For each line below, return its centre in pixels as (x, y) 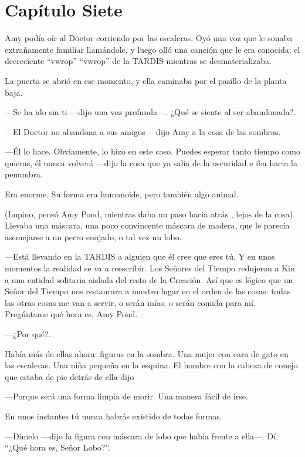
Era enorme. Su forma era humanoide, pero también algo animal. (122, 194)
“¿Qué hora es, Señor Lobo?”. (58, 447)
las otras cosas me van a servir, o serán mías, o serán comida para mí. (130, 302)
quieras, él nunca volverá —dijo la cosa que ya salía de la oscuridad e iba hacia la (151, 162)
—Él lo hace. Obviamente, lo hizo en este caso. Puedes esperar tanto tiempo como (152, 151)
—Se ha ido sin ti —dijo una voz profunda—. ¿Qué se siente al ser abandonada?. (150, 112)
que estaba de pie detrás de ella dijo (70, 376)
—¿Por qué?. (28, 334)
